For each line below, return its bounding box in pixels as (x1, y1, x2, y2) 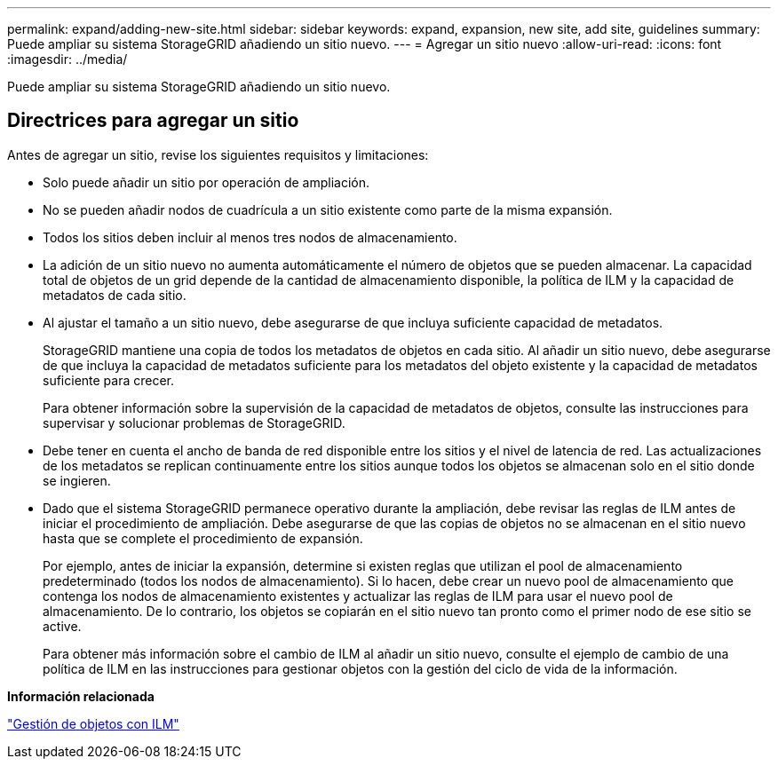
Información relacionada (7, 688, 155, 704)
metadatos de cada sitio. (43, 287, 187, 303)
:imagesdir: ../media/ (7, 51, 128, 67)
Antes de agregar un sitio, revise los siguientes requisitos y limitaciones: (7, 146, 429, 162)
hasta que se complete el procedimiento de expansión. (43, 530, 363, 546)
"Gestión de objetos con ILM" (7, 715, 179, 731)
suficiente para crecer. (43, 372, 175, 388)
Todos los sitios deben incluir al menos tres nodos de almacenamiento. (43, 229, 457, 245)
